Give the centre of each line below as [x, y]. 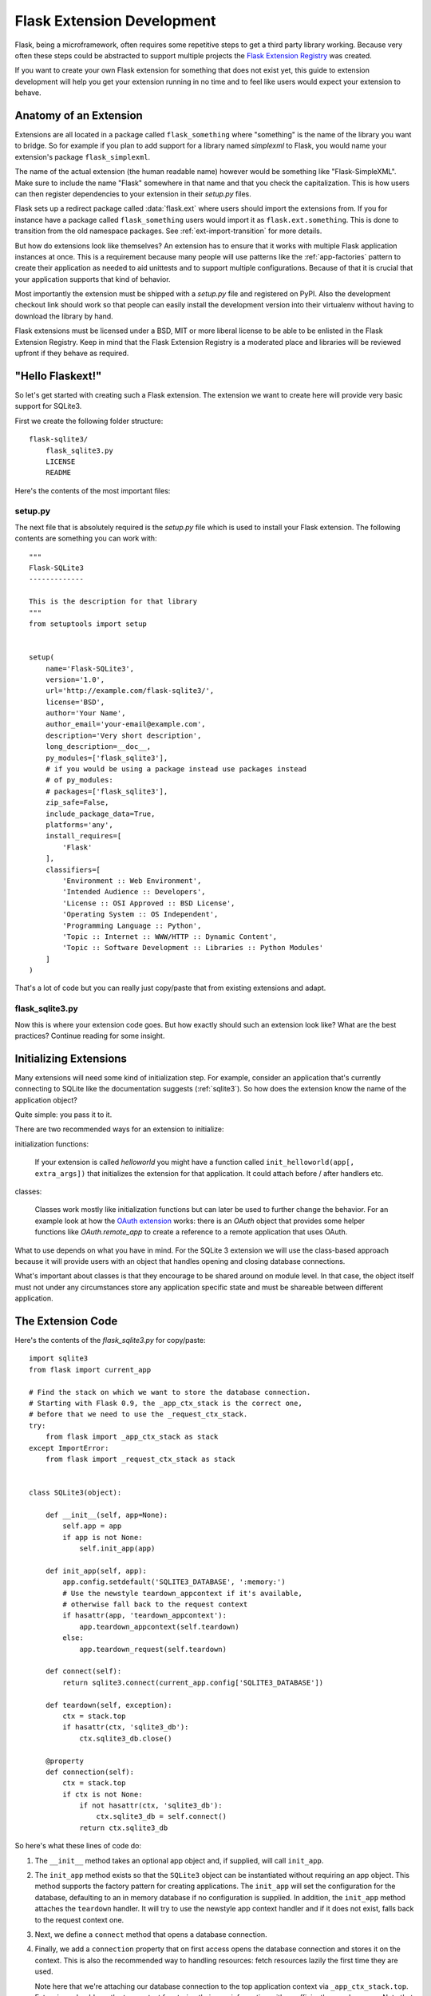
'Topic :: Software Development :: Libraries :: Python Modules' [193, 948]
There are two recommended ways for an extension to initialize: [119, 1129]
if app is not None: [103, 1537]
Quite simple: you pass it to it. [63, 1115]
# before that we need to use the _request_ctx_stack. [138, 1414]
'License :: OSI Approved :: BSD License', [149, 903]
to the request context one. [79, 1919]
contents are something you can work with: [86, 538]
